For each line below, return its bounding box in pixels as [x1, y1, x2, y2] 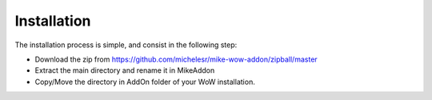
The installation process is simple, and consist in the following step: [14, 40, 238, 50]
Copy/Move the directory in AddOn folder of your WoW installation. [34, 77, 255, 86]
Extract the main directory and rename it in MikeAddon [34, 66, 215, 75]
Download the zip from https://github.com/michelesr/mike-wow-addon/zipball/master [34, 54, 318, 64]
